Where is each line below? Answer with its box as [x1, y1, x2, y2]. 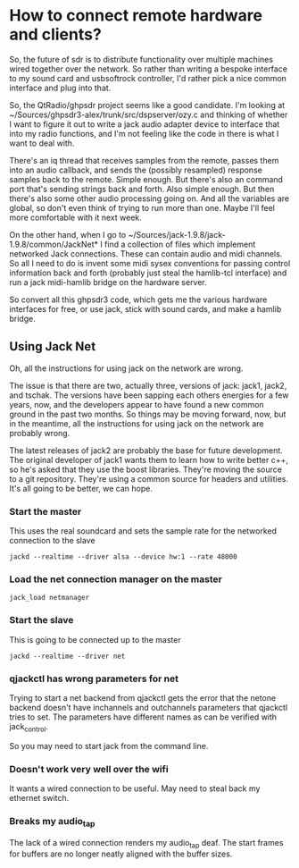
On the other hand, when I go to [9, 229, 127, 240]
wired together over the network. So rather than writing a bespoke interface [9, 63, 288, 74]
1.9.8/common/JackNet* [9, 239, 98, 249]
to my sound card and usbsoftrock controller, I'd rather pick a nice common [9, 72, 287, 83]
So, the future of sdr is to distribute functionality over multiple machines [9, 54, 274, 64]
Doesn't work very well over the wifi [9, 763, 169, 775]
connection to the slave [9, 535, 96, 546]
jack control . [9, 721, 49, 734]
